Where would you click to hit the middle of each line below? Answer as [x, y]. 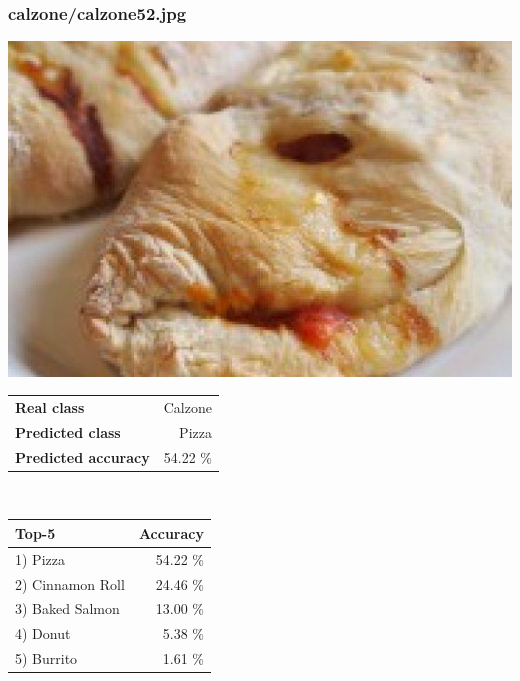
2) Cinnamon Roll [70, 583]
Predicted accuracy [82, 456]
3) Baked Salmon [67, 608]
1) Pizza [40, 558]
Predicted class [68, 431]
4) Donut [43, 633]
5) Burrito [46, 658]
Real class [50, 406]
